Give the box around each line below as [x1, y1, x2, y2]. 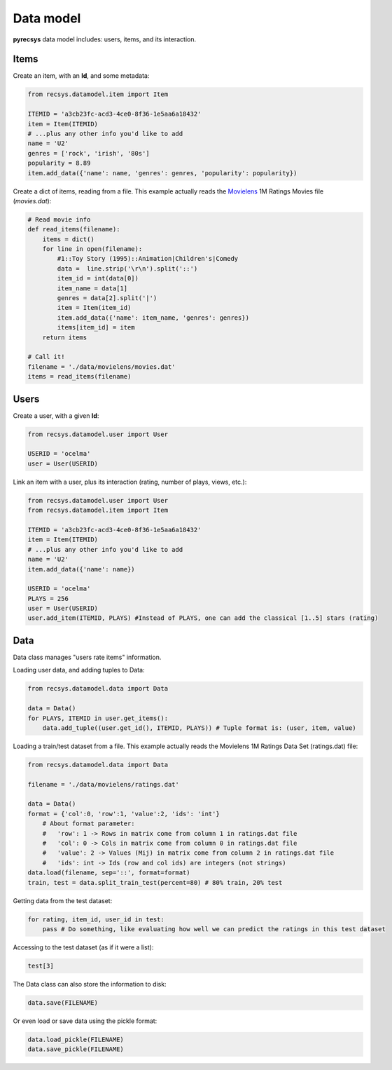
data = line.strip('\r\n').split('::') [57, 264, 198, 273]
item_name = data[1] [57, 284, 128, 292]
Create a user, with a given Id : [13, 411, 99, 420]
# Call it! [27, 353, 65, 361]
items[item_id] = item [57, 323, 136, 332]
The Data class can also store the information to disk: [13, 980, 167, 988]
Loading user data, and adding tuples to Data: [13, 666, 145, 675]
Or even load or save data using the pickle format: [13, 1017, 157, 1025]
